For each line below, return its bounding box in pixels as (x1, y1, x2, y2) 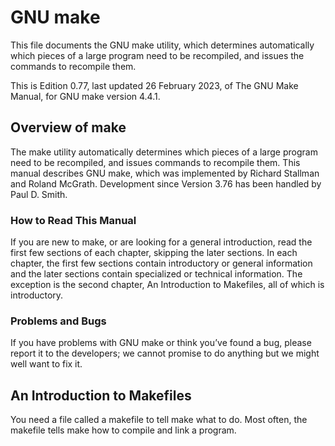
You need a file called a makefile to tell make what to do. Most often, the (10, 414, 308, 426)
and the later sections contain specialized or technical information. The (10, 268, 303, 280)
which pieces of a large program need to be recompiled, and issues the (10, 49, 305, 61)
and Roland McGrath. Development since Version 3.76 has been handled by (10, 177, 322, 190)
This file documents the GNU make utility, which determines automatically (10, 39, 315, 51)
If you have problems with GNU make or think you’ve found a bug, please (10, 337, 312, 349)
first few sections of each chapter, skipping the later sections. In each (10, 247, 298, 259)
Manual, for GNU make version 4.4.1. (10, 90, 161, 102)
